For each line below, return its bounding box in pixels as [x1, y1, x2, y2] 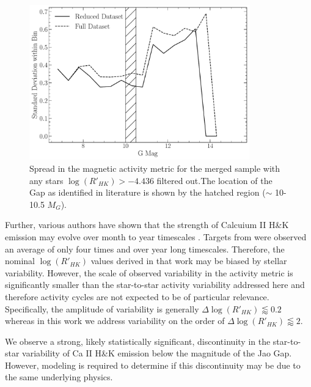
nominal [5, 254, 35, 267]
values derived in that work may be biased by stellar [90, 254, 287, 267]
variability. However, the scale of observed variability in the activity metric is [5, 266, 293, 279]
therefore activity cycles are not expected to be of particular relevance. [5, 290, 269, 303]
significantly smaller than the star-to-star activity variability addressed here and [5, 278, 305, 291]
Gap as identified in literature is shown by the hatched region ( [29, 186, 266, 199]
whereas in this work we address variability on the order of [5, 314, 225, 327]
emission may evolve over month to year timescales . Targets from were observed [5, 230, 307, 243]
